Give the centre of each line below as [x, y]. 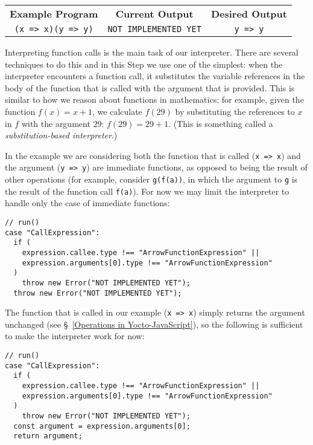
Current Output [154, 14]
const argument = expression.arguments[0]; [102, 426]
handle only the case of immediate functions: [87, 203]
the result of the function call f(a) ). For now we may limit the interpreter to [147, 191]
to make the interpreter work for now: [75, 336]
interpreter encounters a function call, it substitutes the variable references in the [155, 76]
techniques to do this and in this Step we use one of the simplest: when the [144, 64]
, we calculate [117, 111]
